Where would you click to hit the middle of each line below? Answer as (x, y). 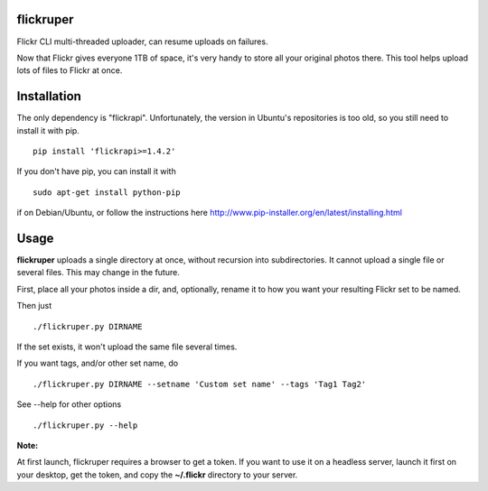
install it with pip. (48, 130)
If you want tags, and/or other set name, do (98, 363)
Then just (34, 306)
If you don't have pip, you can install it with (96, 171)
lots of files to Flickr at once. (70, 70)
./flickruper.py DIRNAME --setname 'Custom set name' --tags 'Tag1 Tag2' (200, 384)
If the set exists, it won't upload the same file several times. (127, 347)
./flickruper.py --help (85, 425)
